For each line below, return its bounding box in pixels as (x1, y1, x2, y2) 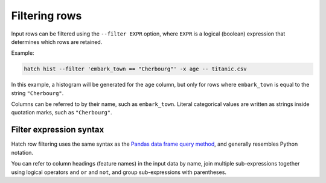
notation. (11, 149, 33, 156)
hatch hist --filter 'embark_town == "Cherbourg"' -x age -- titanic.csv (24, 66, 247, 72)
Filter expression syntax (11, 125, 104, 135)
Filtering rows (11, 9, 82, 22)
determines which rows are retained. (11, 38, 103, 45)
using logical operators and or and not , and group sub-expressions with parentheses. (11, 169, 226, 176)
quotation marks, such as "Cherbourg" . (11, 109, 112, 116)
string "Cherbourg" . (11, 89, 64, 96)
